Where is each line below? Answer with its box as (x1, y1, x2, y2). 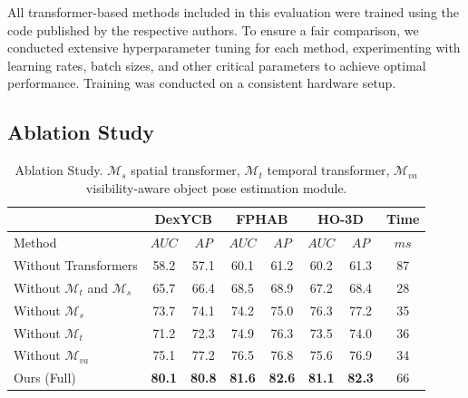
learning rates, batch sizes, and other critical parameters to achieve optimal (7, 55, 426, 74)
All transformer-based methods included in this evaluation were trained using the (7, 3, 459, 21)
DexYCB (154, 209, 212, 228)
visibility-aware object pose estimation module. (85, 178, 347, 197)
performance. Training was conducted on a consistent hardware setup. (7, 73, 396, 92)
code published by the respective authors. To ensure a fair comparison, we (7, 20, 419, 39)
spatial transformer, (131, 160, 240, 180)
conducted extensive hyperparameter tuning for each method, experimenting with (7, 38, 461, 57)
